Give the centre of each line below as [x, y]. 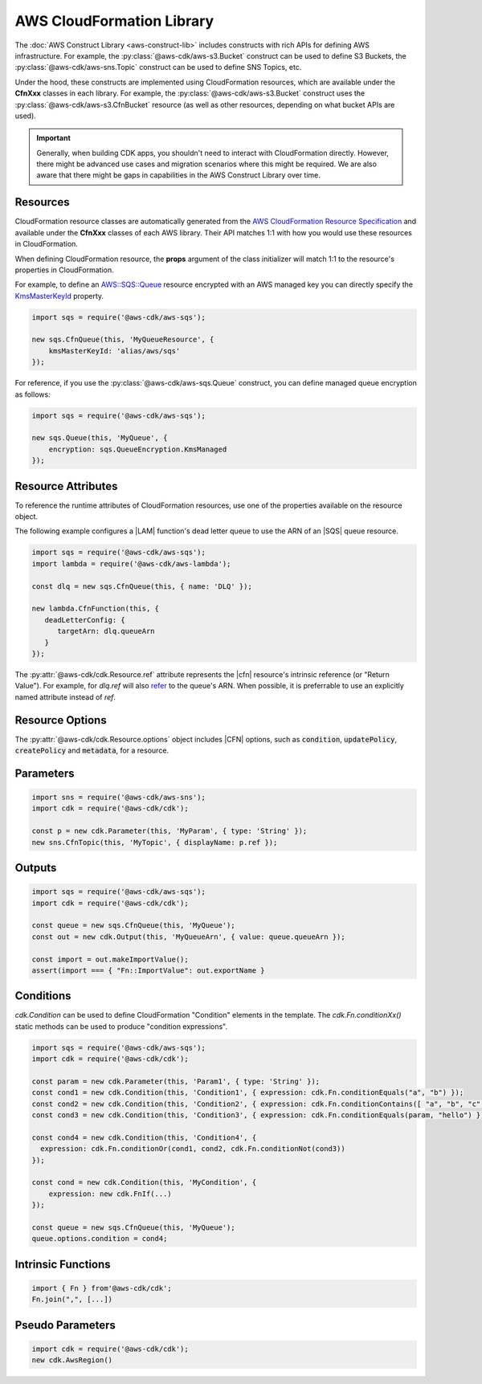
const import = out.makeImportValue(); [110, 959]
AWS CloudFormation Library [114, 21]
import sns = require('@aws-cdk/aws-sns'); [119, 798]
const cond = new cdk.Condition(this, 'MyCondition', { [144, 1182]
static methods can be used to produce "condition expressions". [121, 1026]
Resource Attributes [66, 486]
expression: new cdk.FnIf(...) [110, 1194]
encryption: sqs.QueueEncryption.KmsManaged [138, 449]
